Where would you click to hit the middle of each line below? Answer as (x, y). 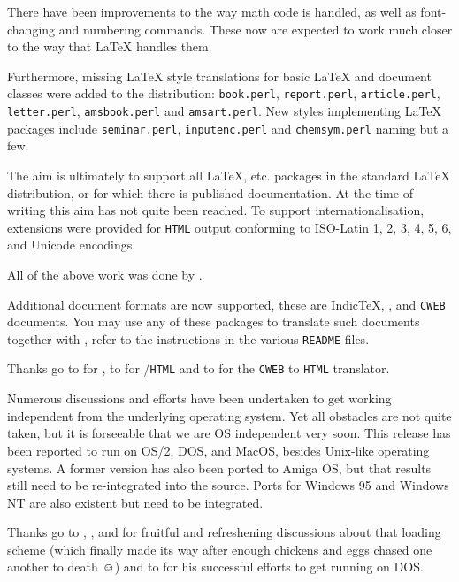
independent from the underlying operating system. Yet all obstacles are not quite (229, 415)
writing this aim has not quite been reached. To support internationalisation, (216, 210)
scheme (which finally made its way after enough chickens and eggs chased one (220, 549)
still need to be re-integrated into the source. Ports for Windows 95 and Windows (228, 485)
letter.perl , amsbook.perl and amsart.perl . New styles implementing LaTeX (225, 111)
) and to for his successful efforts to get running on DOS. (269, 567)
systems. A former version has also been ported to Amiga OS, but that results (219, 467)
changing (31, 29)
